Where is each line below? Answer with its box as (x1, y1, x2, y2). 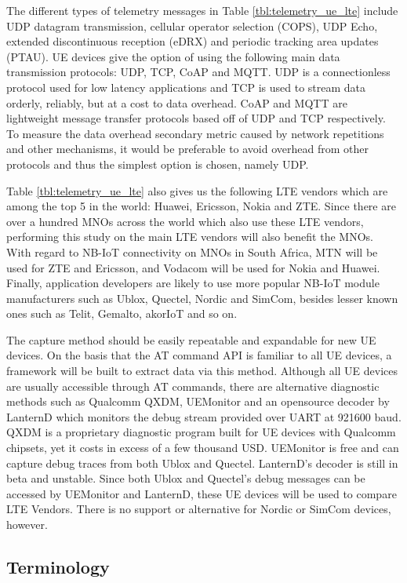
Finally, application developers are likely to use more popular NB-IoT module (6, 275, 380, 291)
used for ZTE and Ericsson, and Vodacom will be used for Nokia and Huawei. (6, 259, 380, 275)
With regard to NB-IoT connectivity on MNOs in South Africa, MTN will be (6, 243, 378, 260)
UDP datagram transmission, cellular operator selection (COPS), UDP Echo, (6, 17, 378, 34)
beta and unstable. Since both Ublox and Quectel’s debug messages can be (6, 470, 365, 486)
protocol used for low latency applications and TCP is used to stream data (6, 78, 366, 95)
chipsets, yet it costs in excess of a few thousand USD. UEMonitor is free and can (6, 439, 399, 456)
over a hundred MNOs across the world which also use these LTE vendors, (6, 213, 364, 229)
